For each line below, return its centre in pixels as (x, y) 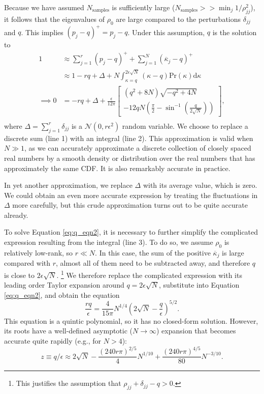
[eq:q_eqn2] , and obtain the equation (62, 294)
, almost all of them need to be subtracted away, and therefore (153, 263)
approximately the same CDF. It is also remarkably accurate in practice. (117, 168)
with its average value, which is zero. (200, 185)
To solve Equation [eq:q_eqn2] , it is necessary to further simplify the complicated (131, 232)
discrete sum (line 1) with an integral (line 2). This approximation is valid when (129, 138)
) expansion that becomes (196, 331)
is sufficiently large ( (143, 7)
